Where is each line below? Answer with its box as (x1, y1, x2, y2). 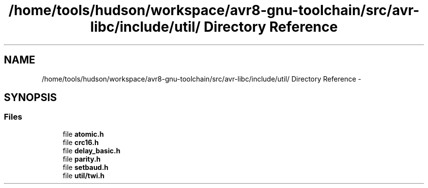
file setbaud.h (63, 163, 108, 171)
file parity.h (63, 154, 101, 163)
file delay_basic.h (63, 146, 121, 155)
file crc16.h (63, 138, 99, 146)
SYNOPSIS (4, 91, 57, 104)
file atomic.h (63, 129, 104, 138)
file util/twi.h (63, 171, 105, 180)
